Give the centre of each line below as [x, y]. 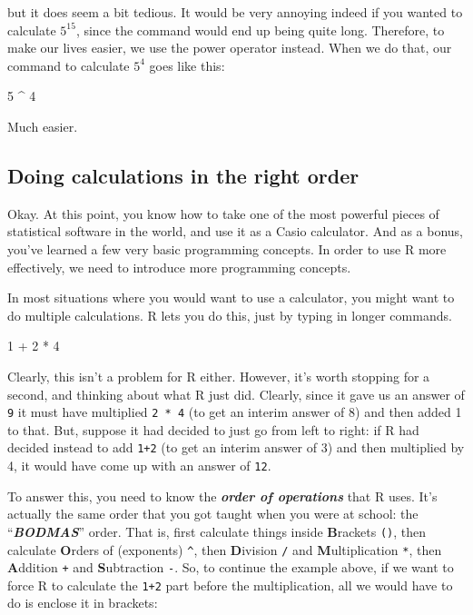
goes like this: [187, 65]
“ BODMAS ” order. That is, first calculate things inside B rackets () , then [217, 531]
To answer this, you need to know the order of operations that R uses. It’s [222, 496]
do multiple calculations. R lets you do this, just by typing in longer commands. [230, 315]
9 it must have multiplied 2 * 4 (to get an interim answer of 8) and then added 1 [235, 412]
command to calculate [69, 65]
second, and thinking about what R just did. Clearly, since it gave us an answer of [236, 394]
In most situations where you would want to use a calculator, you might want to [231, 298]
